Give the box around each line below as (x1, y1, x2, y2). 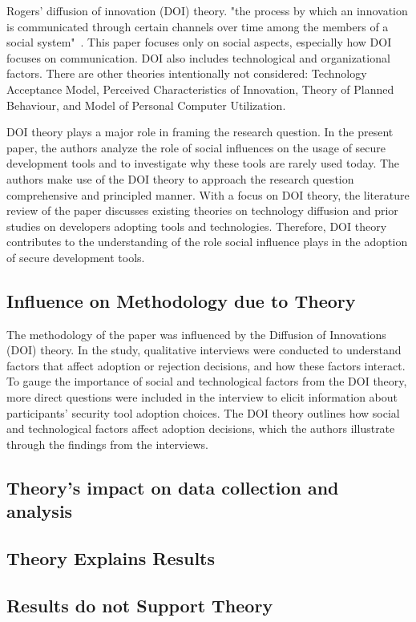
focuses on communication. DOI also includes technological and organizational (6, 49, 390, 66)
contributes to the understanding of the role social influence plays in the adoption (6, 233, 408, 250)
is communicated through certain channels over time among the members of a (6, 18, 389, 34)
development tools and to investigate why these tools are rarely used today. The (6, 155, 400, 172)
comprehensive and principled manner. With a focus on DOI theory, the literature (6, 186, 410, 203)
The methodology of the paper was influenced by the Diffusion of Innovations (6, 325, 386, 342)
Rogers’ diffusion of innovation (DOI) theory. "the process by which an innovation (6, 2, 408, 18)
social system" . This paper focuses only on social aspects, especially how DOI (6, 34, 392, 50)
